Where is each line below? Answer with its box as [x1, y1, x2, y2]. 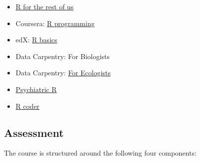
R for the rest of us [15, 1, 74, 11]
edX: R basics [15, 34, 57, 45]
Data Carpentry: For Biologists [15, 51, 110, 61]
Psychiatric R [15, 84, 57, 94]
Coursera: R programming [15, 18, 95, 28]
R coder [15, 100, 40, 111]
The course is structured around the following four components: [4, 148, 197, 158]
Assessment [4, 125, 64, 140]
